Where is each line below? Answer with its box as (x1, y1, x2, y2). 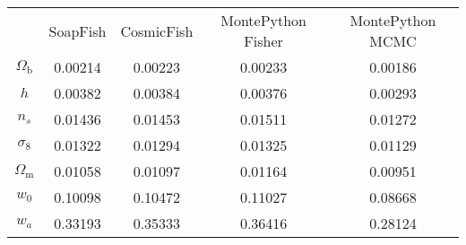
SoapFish (48, 20, 107, 41)
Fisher (244, 31, 283, 51)
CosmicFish (120, 20, 194, 41)
